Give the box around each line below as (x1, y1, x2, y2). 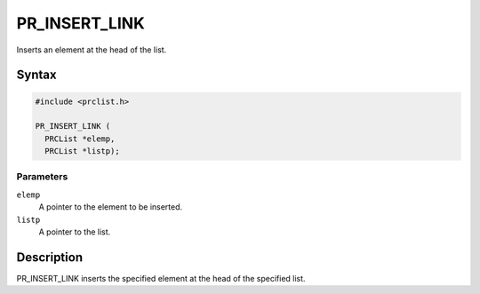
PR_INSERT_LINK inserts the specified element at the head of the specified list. (16, 273, 306, 283)
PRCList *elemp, (44, 133, 116, 144)
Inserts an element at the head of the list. (16, 44, 167, 55)
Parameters (16, 171, 68, 183)
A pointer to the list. (38, 226, 111, 237)
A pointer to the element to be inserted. (38, 202, 183, 212)
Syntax (16, 68, 57, 83)
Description (16, 250, 84, 265)
